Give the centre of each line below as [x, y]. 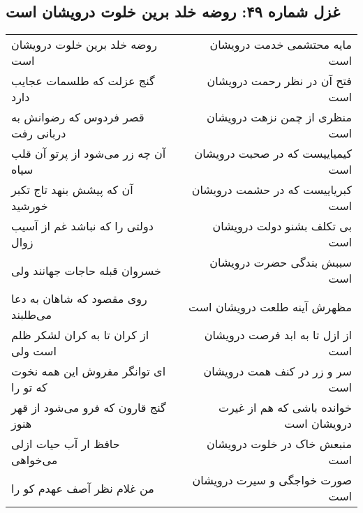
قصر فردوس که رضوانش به [78, 117]
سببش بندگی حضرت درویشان [281, 262]
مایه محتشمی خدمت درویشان [281, 45]
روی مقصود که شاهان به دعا [79, 299]
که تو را [29, 387]
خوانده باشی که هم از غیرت [285, 408]
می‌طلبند [31, 315]
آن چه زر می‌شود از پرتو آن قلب [89, 154]
